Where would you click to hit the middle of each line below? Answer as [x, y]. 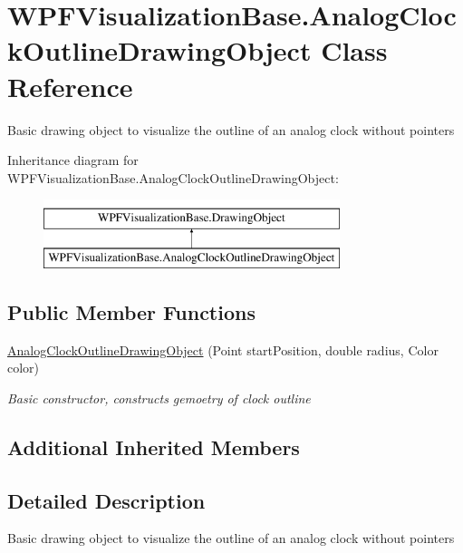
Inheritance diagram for [73, 160]
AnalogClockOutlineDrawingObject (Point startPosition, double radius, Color [223, 349]
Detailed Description [106, 500]
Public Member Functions [131, 311]
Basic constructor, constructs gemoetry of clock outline [159, 398]
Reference [70, 86]
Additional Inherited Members [154, 446]
